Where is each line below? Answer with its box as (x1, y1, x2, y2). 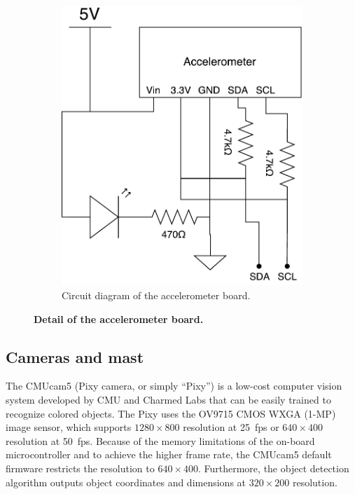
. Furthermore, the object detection (197, 461, 349, 476)
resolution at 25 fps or (183, 420, 279, 434)
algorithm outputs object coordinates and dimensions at (6, 474, 246, 489)
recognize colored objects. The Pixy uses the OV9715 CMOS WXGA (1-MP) (6, 406, 336, 420)
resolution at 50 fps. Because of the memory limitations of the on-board (6, 433, 315, 448)
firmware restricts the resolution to (6, 461, 155, 476)
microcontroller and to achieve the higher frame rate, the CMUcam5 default (6, 447, 332, 462)
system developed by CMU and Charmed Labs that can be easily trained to (6, 392, 331, 407)
